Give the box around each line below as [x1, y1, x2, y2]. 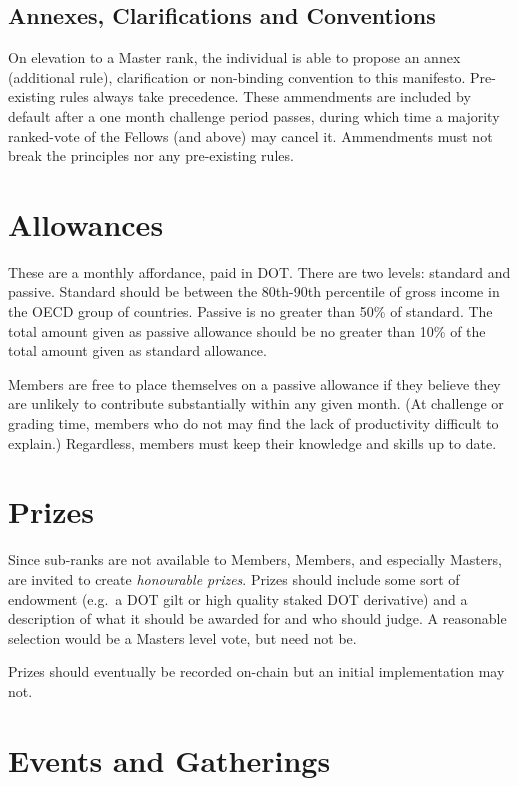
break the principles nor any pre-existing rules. [8, 145, 294, 166]
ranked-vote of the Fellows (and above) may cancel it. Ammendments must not [8, 125, 493, 146]
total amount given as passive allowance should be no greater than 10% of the [8, 320, 486, 341]
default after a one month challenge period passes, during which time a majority [8, 105, 500, 126]
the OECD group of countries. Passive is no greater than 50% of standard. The [8, 301, 493, 322]
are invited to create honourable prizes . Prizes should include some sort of [8, 568, 460, 589]
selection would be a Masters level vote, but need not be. [8, 627, 357, 648]
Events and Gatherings [8, 739, 331, 780]
